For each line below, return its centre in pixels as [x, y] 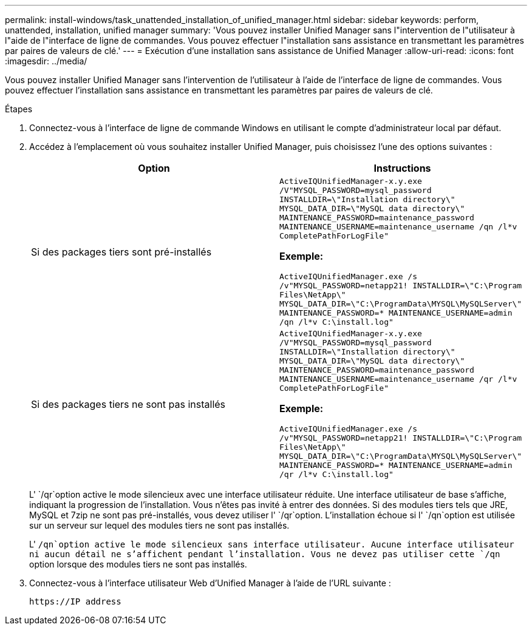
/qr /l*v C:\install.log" [336, 474]
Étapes [19, 109]
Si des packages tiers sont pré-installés [121, 252]
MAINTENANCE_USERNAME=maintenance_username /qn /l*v [398, 227]
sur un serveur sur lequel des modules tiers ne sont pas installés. [159, 525]
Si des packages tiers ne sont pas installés [128, 404]
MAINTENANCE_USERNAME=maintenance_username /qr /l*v [398, 379]
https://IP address [75, 601]
